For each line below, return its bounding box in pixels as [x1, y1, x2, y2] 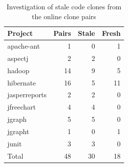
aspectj [7, 53, 28, 63]
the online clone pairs [32, 11, 96, 21]
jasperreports [7, 89, 47, 100]
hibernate [7, 77, 36, 87]
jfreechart [7, 102, 36, 112]
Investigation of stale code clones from [6, 1, 122, 11]
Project [7, 28, 33, 38]
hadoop [7, 65, 29, 75]
